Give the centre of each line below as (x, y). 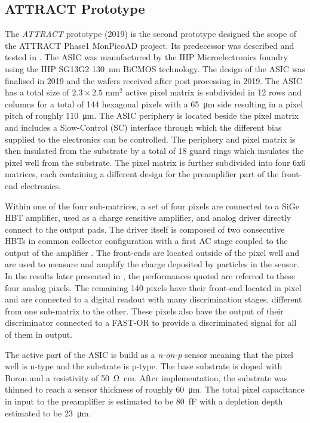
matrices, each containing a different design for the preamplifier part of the (142, 174)
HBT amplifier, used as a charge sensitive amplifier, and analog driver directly (148, 217)
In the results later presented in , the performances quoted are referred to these (150, 276)
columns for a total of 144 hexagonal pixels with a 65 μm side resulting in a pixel (154, 104)
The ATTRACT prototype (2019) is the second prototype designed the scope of (151, 34)
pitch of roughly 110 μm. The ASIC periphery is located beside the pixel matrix (152, 115)
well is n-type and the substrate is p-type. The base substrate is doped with (144, 366)
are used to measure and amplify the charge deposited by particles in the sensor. (152, 264)
